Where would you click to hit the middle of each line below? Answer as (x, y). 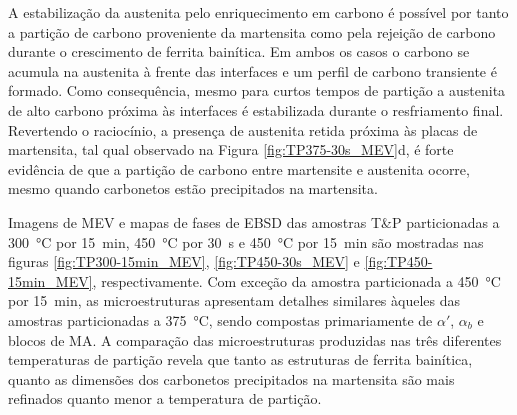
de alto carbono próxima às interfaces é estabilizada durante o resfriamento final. (256, 109)
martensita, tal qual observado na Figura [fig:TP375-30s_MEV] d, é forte (231, 149)
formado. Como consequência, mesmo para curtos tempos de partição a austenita (257, 90)
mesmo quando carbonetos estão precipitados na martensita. (193, 188)
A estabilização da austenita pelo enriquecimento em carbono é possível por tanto (258, 12)
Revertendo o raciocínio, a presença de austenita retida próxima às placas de (243, 129)
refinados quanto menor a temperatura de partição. (165, 398)
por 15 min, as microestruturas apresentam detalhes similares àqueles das (234, 300)
